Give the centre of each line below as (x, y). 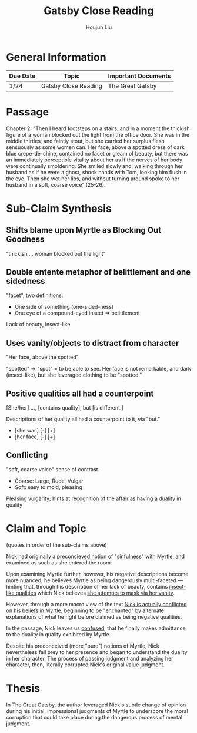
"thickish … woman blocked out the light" (56, 253)
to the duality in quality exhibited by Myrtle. (59, 634)
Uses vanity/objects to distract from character (93, 343)
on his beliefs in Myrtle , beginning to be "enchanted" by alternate (85, 610)
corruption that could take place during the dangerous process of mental (94, 717)
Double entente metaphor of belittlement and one (98, 272)
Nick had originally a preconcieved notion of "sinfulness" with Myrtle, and (96, 556)
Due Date (22, 76)
